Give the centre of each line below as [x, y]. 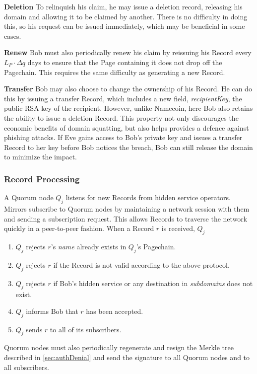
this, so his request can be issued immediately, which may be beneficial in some [125, 26]
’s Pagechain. [156, 246]
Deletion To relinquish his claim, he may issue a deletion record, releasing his [123, 6]
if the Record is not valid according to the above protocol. [141, 264]
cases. [13, 36]
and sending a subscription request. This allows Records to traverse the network [126, 218]
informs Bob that [52, 311]
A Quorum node [29, 197]
